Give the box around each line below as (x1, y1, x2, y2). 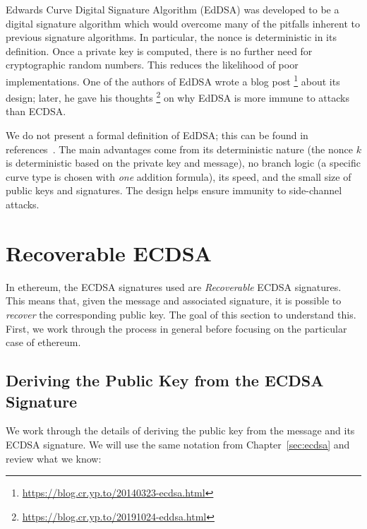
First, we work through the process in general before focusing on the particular (6, 321, 347, 335)
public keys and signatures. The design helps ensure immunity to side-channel (6, 183, 342, 198)
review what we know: (6, 451, 102, 465)
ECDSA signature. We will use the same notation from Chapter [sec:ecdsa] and (6, 436, 350, 451)
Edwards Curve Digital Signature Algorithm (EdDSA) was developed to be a (6, 2, 339, 16)
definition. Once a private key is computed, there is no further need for (6, 43, 313, 58)
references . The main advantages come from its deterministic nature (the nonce (6, 141, 354, 156)
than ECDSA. (6, 104, 66, 119)
